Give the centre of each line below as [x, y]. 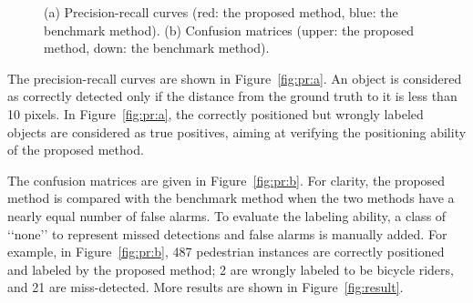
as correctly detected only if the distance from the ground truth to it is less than [232, 96]
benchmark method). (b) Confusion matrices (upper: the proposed [229, 30]
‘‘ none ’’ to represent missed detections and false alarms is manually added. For [227, 233]
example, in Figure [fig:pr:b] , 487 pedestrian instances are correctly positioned [226, 252]
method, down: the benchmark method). [157, 48]
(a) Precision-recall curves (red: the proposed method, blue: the [221, 12]
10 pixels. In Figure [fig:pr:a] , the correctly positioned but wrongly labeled [216, 113]
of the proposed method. [76, 150]
